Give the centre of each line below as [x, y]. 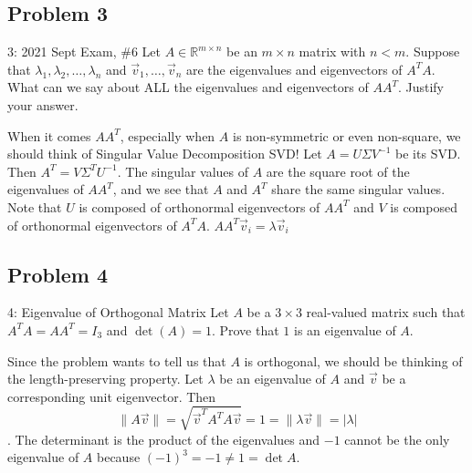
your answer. [43, 104]
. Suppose [433, 51]
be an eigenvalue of [273, 379]
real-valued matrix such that [386, 312]
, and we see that [161, 189]
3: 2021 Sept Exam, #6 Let [84, 51]
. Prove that [245, 329]
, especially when [168, 135]
